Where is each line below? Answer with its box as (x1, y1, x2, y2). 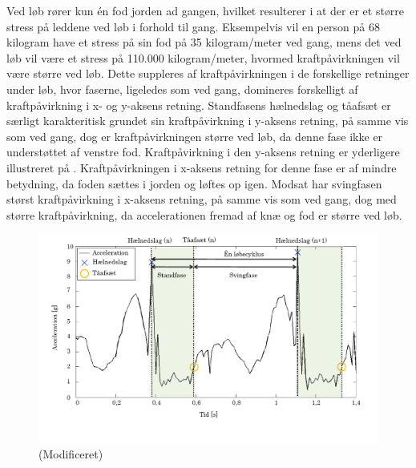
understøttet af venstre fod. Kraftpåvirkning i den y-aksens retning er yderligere (6, 143, 400, 160)
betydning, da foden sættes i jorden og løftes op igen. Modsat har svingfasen (6, 175, 382, 192)
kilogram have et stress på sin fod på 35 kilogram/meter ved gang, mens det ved (6, 34, 402, 50)
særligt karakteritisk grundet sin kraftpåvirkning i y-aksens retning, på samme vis (6, 112, 409, 129)
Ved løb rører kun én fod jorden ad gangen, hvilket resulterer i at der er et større (6, 2, 405, 18)
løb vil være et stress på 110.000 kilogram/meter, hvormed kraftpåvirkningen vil (6, 49, 400, 66)
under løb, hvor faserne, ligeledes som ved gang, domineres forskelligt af (6, 80, 358, 97)
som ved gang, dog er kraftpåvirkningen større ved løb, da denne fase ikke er (6, 127, 383, 144)
